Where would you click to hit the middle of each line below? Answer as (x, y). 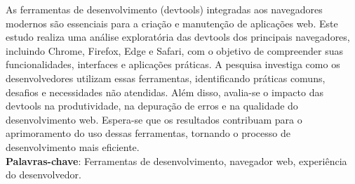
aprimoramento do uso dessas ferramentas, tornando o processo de (148, 133)
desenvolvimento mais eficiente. (73, 146)
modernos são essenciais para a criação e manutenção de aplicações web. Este (172, 23)
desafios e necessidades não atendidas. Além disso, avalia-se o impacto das (165, 92)
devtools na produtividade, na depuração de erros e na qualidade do (152, 106)
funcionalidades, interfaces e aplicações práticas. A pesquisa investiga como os (173, 64)
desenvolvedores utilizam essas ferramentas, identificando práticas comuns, (166, 78)
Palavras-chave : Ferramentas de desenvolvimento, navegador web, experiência (176, 160)
